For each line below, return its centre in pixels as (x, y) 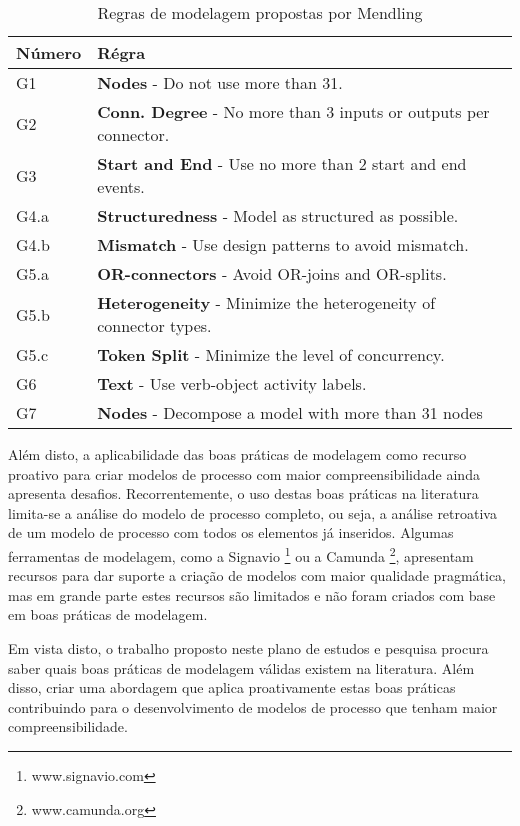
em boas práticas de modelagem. (108, 614)
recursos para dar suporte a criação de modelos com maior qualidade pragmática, (257, 575)
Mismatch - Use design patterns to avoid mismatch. (283, 244)
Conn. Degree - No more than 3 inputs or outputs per (293, 111)
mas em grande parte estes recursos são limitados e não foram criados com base (252, 594)
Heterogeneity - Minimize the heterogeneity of (266, 302)
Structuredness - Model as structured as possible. (278, 215)
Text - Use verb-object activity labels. (232, 383)
